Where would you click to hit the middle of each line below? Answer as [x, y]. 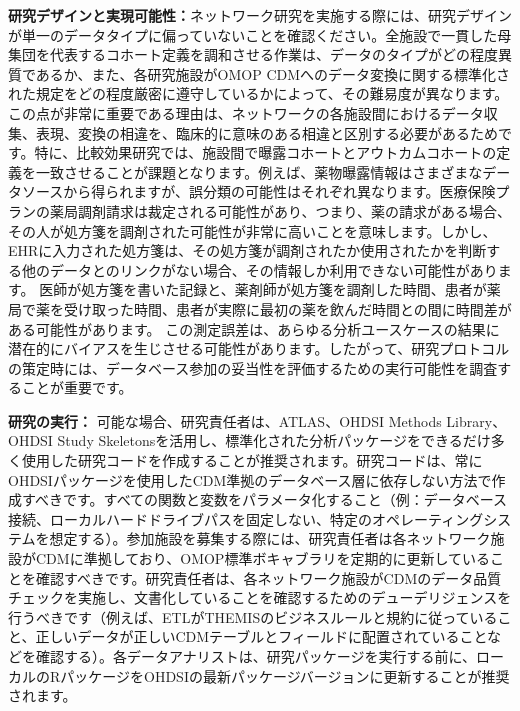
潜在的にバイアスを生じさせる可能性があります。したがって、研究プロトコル [259, 348]
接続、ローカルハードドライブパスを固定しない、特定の [190, 518]
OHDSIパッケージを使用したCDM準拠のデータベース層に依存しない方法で [250, 479]
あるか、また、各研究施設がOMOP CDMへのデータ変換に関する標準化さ [273, 73]
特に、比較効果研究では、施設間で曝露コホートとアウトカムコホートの [265, 152]
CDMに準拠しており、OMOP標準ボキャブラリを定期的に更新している [262, 558]
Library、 [476, 420]
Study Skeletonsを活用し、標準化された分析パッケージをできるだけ [274, 440]
